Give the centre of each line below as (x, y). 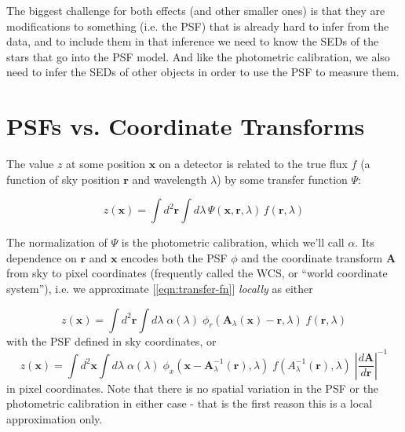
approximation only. (55, 418)
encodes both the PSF (174, 257)
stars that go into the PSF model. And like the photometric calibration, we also (198, 56)
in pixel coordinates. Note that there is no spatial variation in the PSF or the (193, 388)
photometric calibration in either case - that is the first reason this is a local (190, 403)
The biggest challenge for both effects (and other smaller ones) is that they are (196, 10)
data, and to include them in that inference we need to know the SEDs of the (193, 41)
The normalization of (57, 242)
